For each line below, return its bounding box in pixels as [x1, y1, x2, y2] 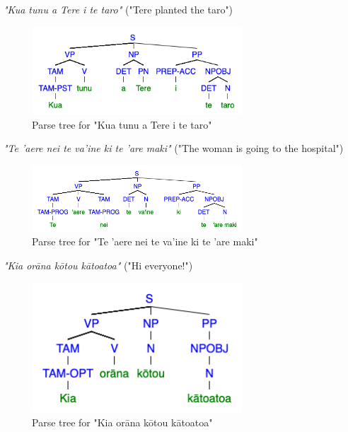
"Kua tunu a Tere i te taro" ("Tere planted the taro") [4, 2, 233, 16]
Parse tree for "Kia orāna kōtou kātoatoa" [32, 414, 213, 429]
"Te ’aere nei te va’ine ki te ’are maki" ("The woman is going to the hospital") [4, 141, 344, 156]
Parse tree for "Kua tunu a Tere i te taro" [32, 117, 212, 132]
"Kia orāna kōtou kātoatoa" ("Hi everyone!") [4, 257, 193, 272]
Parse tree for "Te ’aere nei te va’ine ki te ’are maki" [32, 234, 258, 249]
